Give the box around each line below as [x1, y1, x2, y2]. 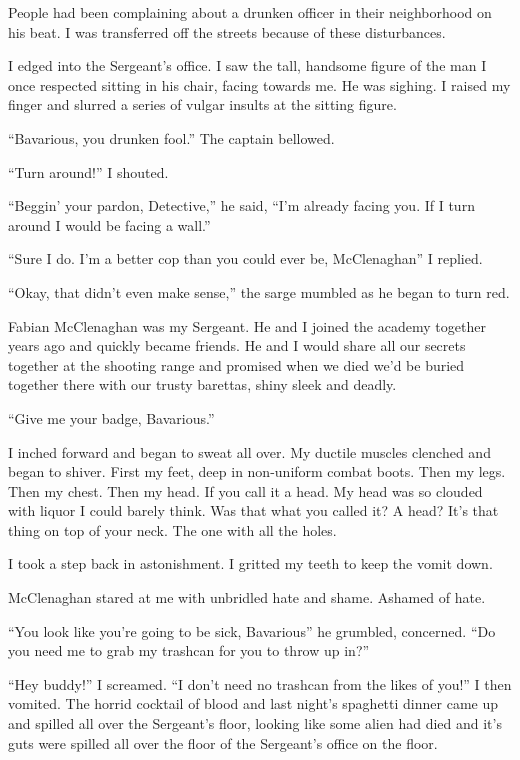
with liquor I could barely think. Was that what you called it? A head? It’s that [8, 500, 499, 521]
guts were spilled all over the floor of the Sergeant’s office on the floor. [8, 732, 438, 753]
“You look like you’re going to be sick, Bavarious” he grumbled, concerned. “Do [8, 620, 496, 641]
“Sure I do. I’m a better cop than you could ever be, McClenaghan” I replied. [8, 248, 483, 269]
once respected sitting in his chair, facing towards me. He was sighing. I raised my [8, 74, 511, 95]
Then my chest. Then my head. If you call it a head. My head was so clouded [8, 480, 483, 501]
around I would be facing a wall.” [8, 214, 211, 235]
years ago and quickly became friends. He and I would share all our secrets [8, 335, 466, 356]
